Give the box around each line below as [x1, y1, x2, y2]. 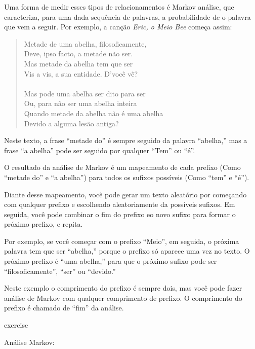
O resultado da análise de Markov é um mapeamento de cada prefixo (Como [4, 162, 241, 172]
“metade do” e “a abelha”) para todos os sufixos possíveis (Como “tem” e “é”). [4, 171, 249, 182]
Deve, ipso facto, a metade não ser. [24, 48, 133, 59]
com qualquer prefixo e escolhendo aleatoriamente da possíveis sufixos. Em [4, 199, 235, 210]
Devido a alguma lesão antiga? [24, 118, 119, 128]
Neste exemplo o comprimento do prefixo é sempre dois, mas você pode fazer [4, 283, 242, 293]
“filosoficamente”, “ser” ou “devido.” [4, 265, 116, 276]
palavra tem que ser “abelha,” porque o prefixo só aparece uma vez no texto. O [4, 246, 250, 256]
